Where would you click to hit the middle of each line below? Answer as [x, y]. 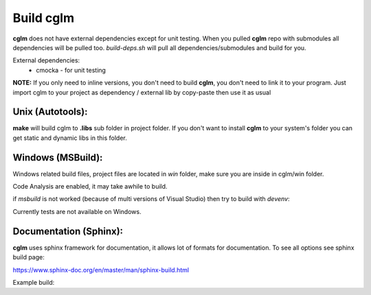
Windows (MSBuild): [58, 157]
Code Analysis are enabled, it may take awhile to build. [90, 187]
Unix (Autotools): [50, 112]
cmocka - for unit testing [71, 70]
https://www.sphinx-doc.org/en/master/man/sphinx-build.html [101, 270]
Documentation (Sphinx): [68, 231]
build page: [29, 257]
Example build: [34, 282]
